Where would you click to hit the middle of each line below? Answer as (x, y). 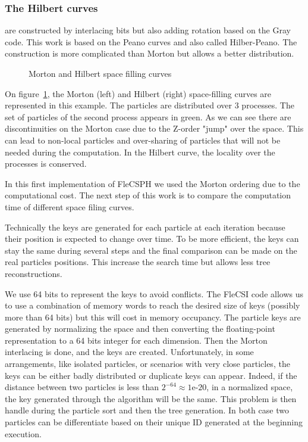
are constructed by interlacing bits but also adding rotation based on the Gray (148, 30)
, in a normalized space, (250, 387)
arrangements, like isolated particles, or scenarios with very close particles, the (147, 364)
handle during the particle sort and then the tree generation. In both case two (147, 410)
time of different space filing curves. (70, 206)
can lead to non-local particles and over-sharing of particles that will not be (143, 140)
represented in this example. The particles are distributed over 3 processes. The (150, 105)
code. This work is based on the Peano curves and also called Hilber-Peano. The (151, 41)
